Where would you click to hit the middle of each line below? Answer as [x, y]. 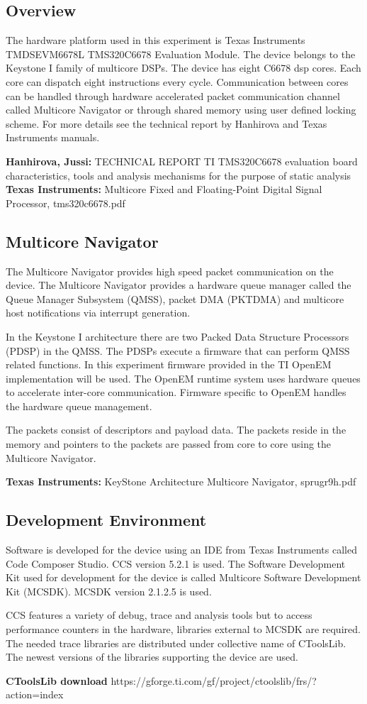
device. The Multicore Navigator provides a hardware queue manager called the [179, 285]
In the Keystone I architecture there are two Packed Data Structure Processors [177, 336]
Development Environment [106, 520]
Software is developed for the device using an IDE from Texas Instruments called [181, 550]
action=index [35, 694]
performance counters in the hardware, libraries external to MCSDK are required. [183, 629]
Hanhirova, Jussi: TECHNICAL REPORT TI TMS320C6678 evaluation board [182, 161]
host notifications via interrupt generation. [98, 313]
